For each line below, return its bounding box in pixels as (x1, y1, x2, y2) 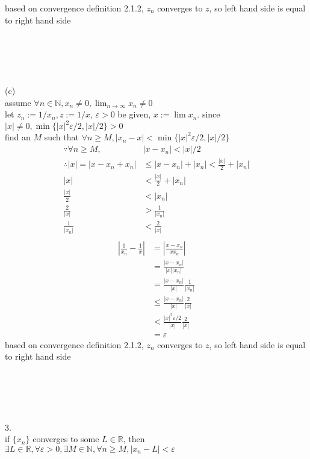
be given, (117, 108, 151, 120)
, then (123, 432, 145, 445)
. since (197, 108, 220, 120)
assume (5, 96, 31, 108)
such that (44, 131, 79, 143)
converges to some (33, 432, 99, 445)
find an (5, 131, 31, 143)
